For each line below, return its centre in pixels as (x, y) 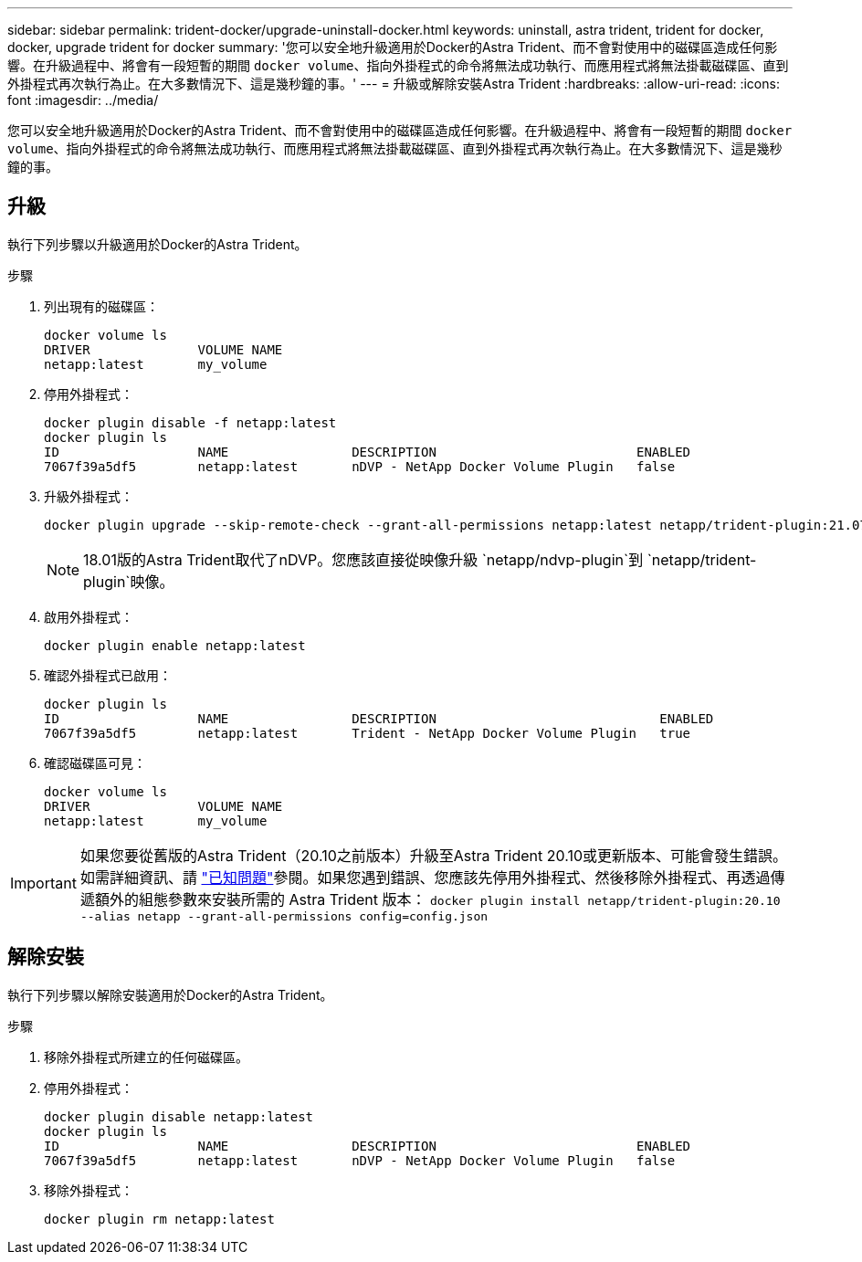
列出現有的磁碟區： (101, 306)
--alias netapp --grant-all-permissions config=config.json (284, 916)
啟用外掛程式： (89, 616)
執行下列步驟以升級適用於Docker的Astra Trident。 (158, 244)
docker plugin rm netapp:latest (159, 1219)
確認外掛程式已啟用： (108, 675)
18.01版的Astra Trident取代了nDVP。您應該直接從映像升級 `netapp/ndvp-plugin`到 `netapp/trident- (420, 559)
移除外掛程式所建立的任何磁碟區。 (146, 1057)
